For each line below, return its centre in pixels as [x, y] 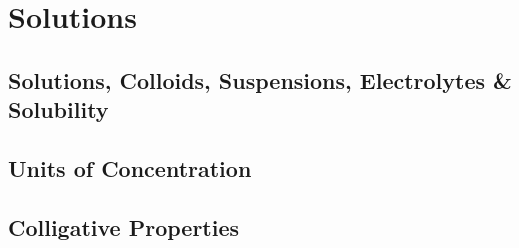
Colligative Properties [124, 226]
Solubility [58, 109]
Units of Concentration [130, 167]
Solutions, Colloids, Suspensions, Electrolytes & [260, 79]
